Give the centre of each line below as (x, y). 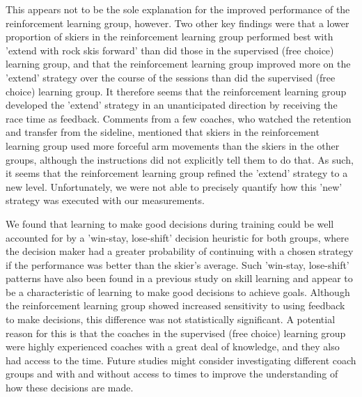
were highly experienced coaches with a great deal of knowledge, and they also (173, 347)
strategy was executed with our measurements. (105, 200)
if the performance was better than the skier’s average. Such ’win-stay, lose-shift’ (178, 264)
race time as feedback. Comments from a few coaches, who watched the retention (179, 118)
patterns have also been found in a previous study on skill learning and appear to (179, 278)
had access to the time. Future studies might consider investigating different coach (181, 360)
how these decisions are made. (70, 388)
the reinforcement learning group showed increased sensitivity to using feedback (175, 305)
